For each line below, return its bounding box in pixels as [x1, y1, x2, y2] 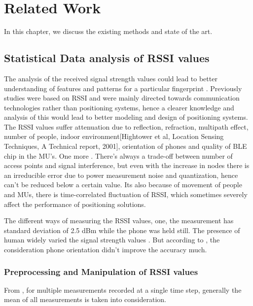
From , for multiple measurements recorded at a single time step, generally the [4, 284, 242, 295]
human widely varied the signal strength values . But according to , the [4, 235, 220, 245]
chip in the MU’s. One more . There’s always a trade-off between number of [4, 150, 233, 161]
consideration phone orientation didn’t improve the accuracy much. [4, 244, 207, 255]
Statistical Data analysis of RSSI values [4, 50, 210, 66]
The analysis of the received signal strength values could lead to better [4, 73, 217, 83]
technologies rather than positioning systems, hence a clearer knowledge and [4, 102, 234, 112]
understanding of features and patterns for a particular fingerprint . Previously [4, 83, 242, 93]
